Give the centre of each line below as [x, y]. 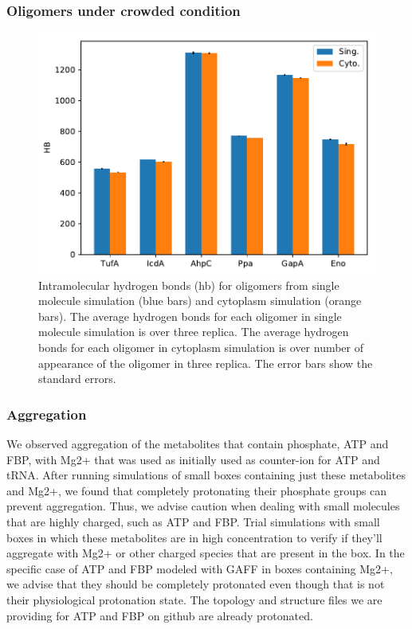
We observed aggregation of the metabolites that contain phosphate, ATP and [198, 443]
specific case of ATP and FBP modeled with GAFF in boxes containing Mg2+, [200, 568]
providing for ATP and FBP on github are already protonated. [160, 615]
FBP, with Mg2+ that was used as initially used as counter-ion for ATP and [193, 459]
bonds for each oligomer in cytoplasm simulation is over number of [201, 347]
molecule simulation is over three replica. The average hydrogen [194, 332]
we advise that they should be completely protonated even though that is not [196, 584]
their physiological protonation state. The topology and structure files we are [194, 599]
